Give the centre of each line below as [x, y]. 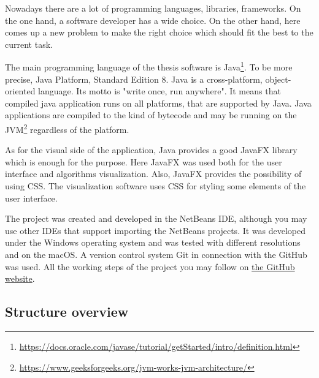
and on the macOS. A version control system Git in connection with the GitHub [156, 254]
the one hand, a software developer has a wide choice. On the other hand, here [153, 20]
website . [20, 278]
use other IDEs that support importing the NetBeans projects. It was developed [156, 230]
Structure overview [67, 312]
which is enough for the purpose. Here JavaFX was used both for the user [144, 161]
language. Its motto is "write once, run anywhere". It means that [159, 91]
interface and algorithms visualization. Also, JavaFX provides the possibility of [153, 174]
